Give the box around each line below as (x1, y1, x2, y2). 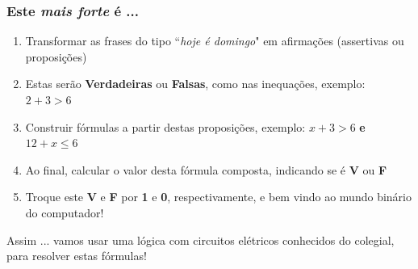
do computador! (25, 204, 104, 221)
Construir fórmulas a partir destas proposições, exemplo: (25, 118, 306, 135)
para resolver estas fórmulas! (6, 247, 147, 264)
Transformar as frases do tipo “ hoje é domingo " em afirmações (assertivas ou (25, 32, 404, 49)
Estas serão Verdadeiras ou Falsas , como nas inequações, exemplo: (25, 75, 366, 92)
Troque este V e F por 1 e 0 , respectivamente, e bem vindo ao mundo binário (25, 188, 412, 205)
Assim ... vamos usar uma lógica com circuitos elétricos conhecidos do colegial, (6, 231, 395, 248)
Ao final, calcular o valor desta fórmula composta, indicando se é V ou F (25, 161, 387, 178)
